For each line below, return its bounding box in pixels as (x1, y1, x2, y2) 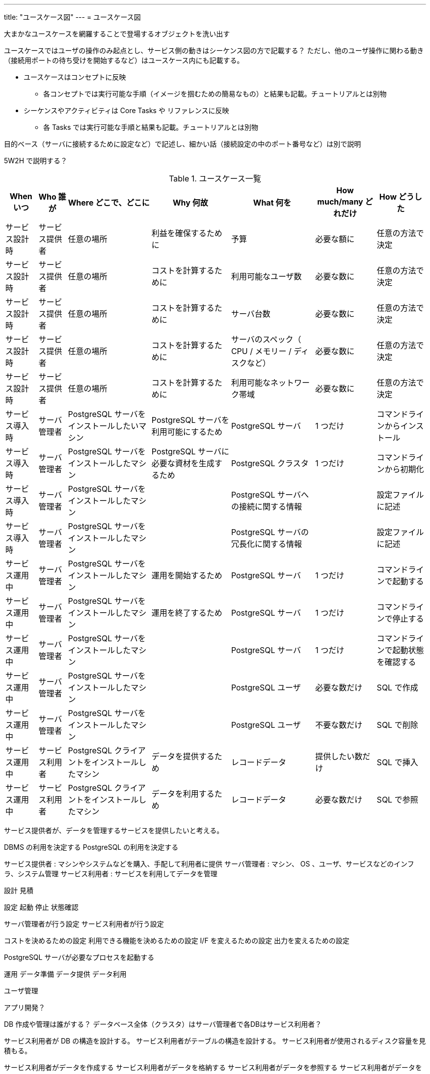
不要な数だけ (315, 720, 363, 730)
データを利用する (151, 789, 215, 799)
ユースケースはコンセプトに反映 (24, 73, 126, 81)
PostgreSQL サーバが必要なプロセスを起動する (4, 953, 155, 961)
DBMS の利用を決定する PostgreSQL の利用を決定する (4, 843, 179, 851)
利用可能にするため (151, 427, 223, 437)
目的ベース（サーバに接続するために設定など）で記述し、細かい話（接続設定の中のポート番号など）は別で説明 (4, 140, 361, 148)
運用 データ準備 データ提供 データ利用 (4, 970, 127, 978)
